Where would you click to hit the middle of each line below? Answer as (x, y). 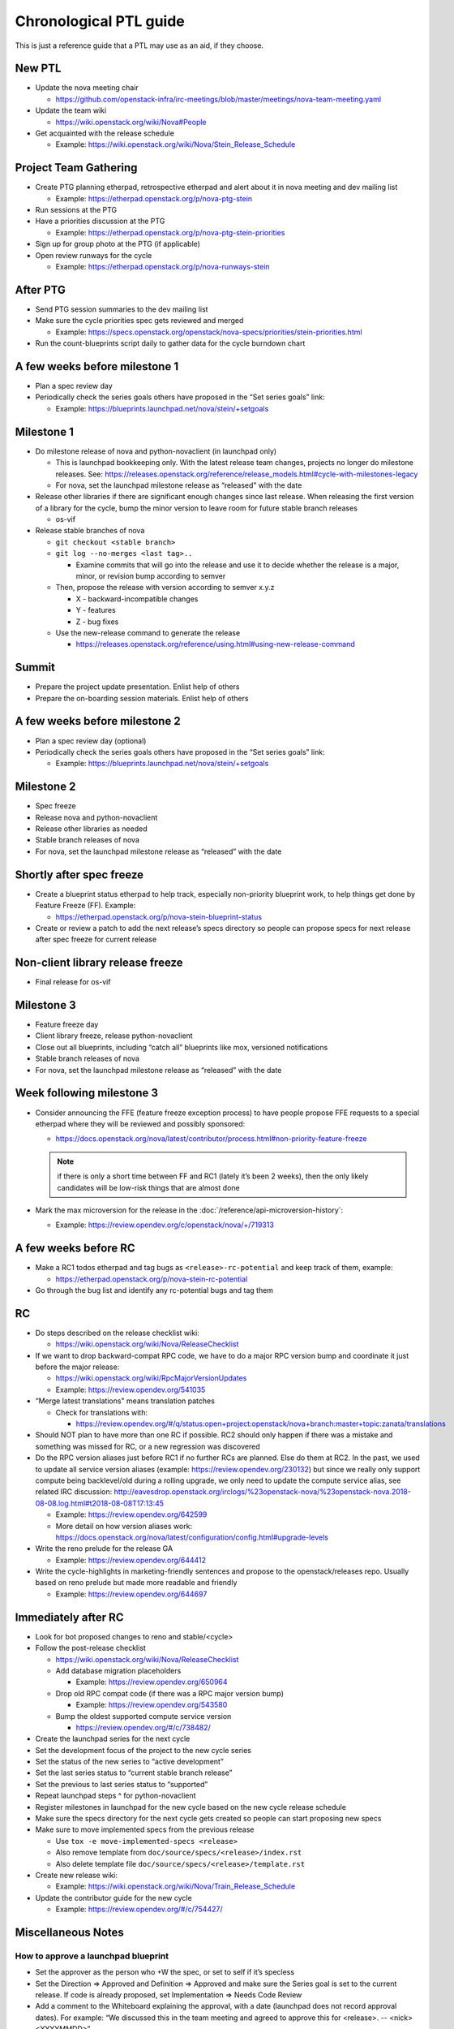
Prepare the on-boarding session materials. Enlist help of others (142, 698)
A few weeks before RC (75, 1249)
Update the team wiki (71, 110)
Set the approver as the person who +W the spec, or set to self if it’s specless (165, 1972)
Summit (35, 668)
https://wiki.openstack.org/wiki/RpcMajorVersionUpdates (151, 1378)
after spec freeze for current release (96, 939)
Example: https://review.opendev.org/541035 (131, 1389)
